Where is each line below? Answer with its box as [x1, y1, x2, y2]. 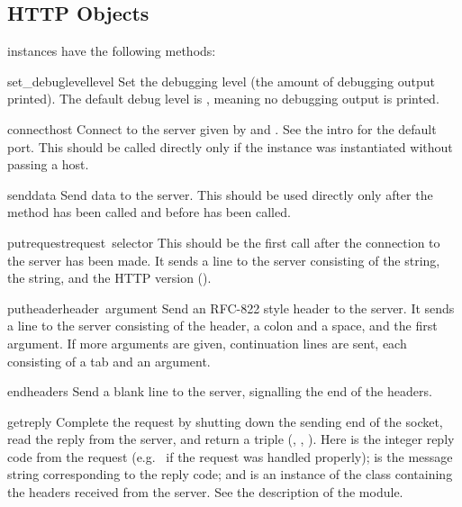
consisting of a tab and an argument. [7, 351, 211, 370]
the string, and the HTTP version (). [7, 268, 212, 287]
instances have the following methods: [7, 41, 216, 60]
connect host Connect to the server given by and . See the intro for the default [7, 119, 437, 138]
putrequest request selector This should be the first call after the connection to [7, 232, 440, 251]
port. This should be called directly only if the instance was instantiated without [7, 137, 453, 156]
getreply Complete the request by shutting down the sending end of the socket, [7, 412, 443, 430]
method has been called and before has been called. [7, 203, 291, 222]
